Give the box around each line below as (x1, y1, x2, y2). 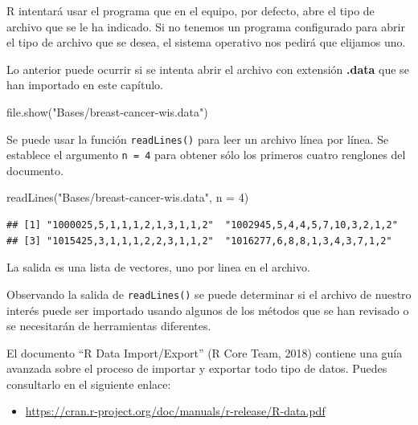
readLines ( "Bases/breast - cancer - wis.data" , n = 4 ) (6, 189, 249, 206)
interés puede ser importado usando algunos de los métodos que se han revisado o (6, 301, 409, 318)
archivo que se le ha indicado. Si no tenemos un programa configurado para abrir (6, 18, 405, 35)
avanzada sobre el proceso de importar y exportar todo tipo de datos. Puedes (6, 360, 387, 377)
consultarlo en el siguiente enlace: (6, 375, 171, 392)
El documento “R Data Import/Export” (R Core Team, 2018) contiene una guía (6, 344, 403, 361)
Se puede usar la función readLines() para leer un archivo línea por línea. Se (6, 130, 389, 147)
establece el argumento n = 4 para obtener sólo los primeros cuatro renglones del (6, 146, 406, 163)
